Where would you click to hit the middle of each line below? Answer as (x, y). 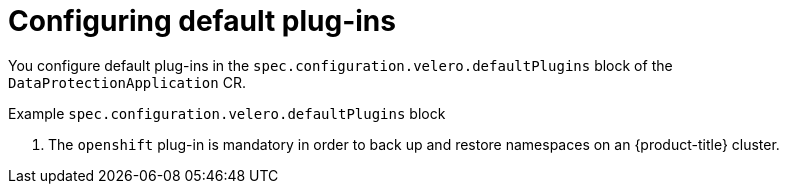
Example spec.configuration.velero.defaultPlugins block (227, 113)
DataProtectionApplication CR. (127, 82)
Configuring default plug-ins (202, 21)
